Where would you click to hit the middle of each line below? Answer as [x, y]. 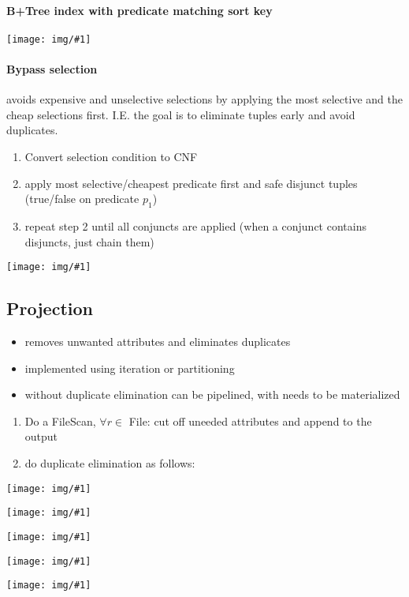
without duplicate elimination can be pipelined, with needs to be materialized [212, 394]
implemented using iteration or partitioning [130, 368]
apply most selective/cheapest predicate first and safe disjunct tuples [191, 183]
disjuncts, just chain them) [89, 241]
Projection [50, 308]
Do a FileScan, [60, 421]
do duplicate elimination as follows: [110, 463]
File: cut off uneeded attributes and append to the [250, 421]
